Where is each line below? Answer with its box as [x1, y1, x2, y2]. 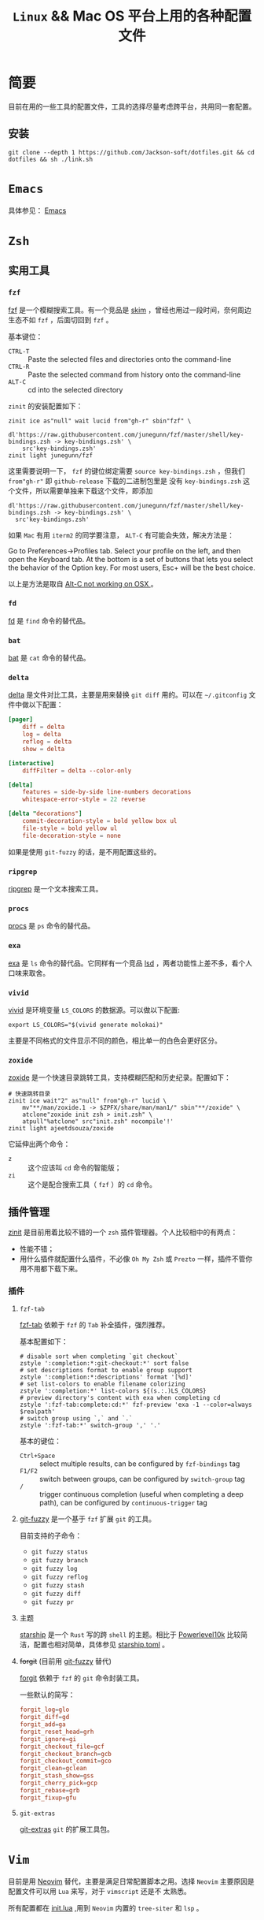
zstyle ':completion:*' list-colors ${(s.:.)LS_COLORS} [19, 1387, 207, 1395]
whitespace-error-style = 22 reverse [22, 795, 146, 804]
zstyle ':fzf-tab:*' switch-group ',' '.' [19, 1422, 161, 1430]
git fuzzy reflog [31, 1573, 89, 1581]
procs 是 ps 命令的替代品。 [8, 921, 95, 931]
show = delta [22, 745, 65, 753]
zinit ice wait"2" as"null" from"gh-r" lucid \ [8, 1097, 167, 1105]
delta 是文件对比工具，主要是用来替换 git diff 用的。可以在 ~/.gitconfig [8, 690, 247, 700]
